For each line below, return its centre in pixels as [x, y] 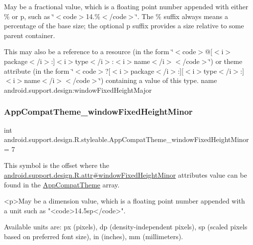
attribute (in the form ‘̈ [39, 71]
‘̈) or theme [225, 61]
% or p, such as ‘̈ [29, 16]
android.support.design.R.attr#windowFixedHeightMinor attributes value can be [126, 174]
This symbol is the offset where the [57, 165]
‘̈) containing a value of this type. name [158, 80]
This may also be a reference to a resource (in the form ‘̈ [89, 51]
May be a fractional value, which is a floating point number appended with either [126, 6]
